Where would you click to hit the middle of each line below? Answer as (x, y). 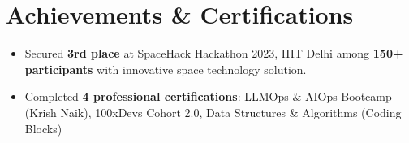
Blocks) (43, 128)
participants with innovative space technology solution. (166, 69)
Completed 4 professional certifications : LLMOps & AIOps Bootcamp (208, 96)
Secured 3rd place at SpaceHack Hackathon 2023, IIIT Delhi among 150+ (214, 53)
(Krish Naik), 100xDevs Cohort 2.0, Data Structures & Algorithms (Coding (213, 112)
